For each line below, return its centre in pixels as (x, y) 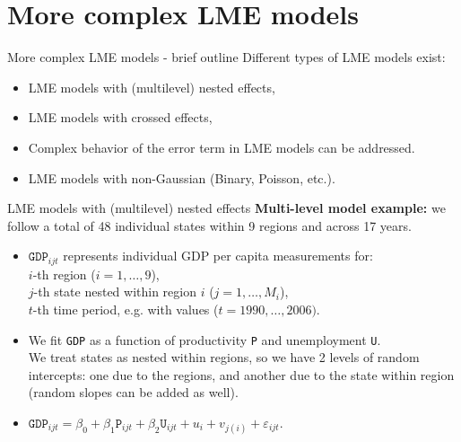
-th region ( (64, 274)
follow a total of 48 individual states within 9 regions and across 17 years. (209, 225)
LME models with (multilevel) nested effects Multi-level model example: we (226, 208)
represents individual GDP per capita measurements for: (218, 256)
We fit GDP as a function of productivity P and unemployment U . (204, 339)
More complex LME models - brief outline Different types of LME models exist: (226, 57)
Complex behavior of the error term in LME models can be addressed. (222, 147)
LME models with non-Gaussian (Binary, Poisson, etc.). (182, 177)
